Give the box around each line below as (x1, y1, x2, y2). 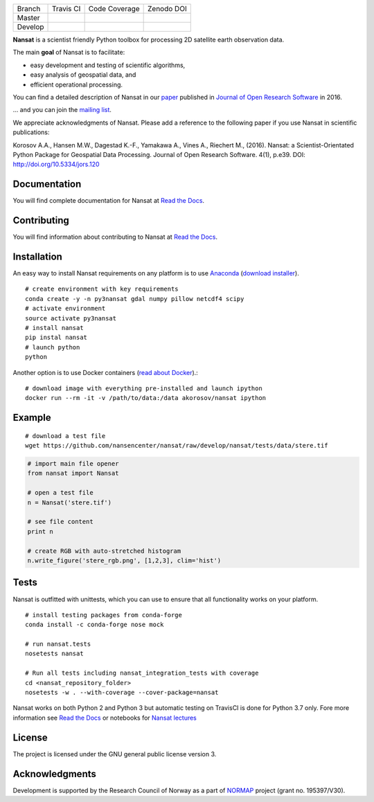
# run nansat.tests (25, 640, 91, 648)
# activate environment (25, 304, 106, 313)
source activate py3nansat (25, 314, 117, 322)
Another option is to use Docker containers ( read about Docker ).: (12, 368, 199, 376)
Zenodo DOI (148, 4, 187, 13)
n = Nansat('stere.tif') (27, 498, 112, 507)
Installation (12, 250, 62, 262)
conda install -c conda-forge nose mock (25, 621, 164, 629)
